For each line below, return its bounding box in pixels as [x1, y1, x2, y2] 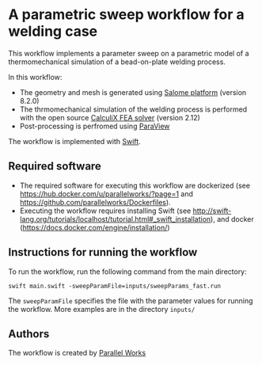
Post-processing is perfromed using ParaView [19, 121, 170, 131]
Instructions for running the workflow [8, 245, 198, 259]
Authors [8, 327, 50, 340]
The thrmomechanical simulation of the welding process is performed [19, 105, 248, 114]
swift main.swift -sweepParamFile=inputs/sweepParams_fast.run [8, 282, 222, 290]
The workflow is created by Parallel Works [8, 348, 146, 358]
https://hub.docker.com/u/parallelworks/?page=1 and [19, 188, 194, 199]
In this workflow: [8, 72, 63, 82]
